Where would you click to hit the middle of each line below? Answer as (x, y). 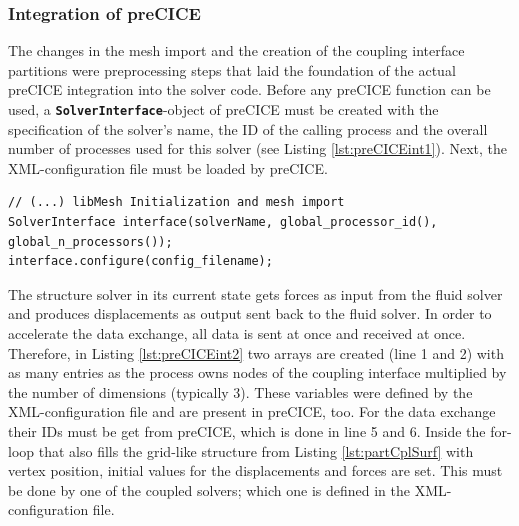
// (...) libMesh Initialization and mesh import (176, 202)
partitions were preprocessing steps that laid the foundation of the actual (232, 69)
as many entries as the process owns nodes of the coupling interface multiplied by (257, 372)
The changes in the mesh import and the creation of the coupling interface (236, 50)
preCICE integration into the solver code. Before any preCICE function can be (249, 89)
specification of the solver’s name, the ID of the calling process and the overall (248, 128)
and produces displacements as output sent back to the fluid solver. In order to (250, 313)
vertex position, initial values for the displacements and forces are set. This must (255, 470)
